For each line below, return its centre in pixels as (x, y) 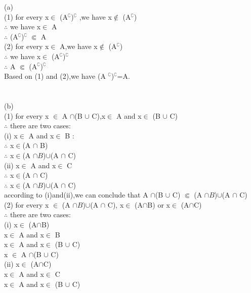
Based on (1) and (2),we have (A (55, 76)
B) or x (159, 204)
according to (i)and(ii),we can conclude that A (76, 195)
